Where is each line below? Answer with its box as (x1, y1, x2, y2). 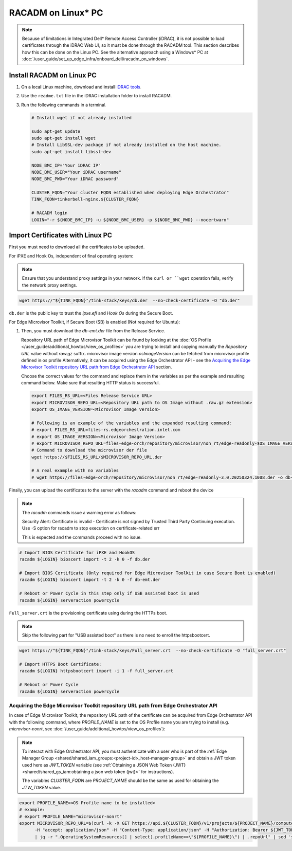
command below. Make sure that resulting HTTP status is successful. (21, 380, 160, 386)
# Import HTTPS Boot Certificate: (19, 662, 102, 667)
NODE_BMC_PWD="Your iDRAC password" (31, 176, 119, 182)
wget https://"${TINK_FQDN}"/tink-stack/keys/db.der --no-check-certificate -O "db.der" (19, 297, 240, 303)
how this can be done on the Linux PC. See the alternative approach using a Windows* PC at (22, 49, 209, 55)
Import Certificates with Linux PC (9, 231, 112, 239)
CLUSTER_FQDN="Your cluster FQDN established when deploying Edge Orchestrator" (31, 190, 229, 196)
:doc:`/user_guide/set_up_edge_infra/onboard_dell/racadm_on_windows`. (22, 56, 169, 62)
